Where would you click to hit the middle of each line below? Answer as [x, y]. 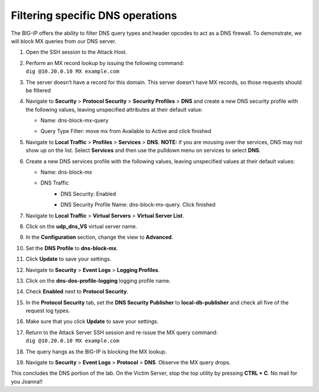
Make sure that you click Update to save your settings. [92, 322]
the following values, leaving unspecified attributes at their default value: [114, 109]
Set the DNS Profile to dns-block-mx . [72, 248]
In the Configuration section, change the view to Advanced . [100, 237]
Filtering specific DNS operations [94, 15]
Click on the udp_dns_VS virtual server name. [82, 226]
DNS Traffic [55, 183]
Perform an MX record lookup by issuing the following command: [105, 63]
